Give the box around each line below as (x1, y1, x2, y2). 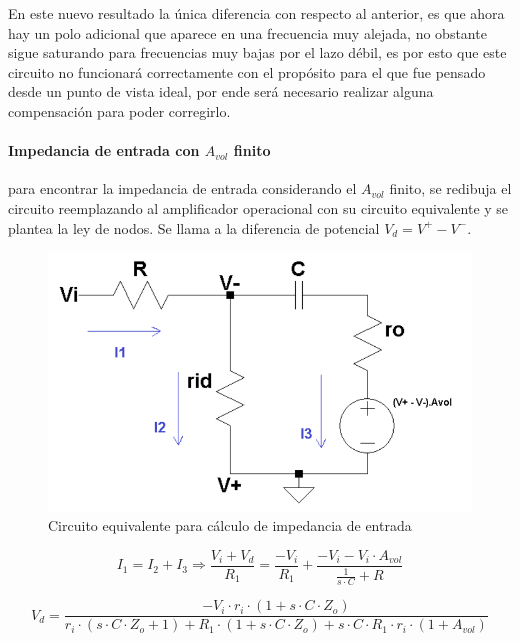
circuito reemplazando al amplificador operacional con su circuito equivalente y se (8, 197, 509, 218)
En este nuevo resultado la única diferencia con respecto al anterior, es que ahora (8, 3, 505, 23)
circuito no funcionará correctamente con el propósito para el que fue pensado (8, 61, 486, 82)
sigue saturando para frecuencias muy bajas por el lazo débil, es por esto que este (8, 42, 507, 63)
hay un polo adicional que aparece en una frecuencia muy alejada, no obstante (8, 22, 487, 43)
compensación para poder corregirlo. (8, 100, 231, 121)
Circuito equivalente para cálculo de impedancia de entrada (48, 515, 412, 536)
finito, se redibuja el (389, 178, 512, 199)
